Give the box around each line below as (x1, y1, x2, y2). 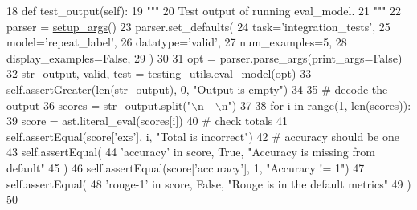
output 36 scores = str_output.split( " (6, 96, 192, 113)
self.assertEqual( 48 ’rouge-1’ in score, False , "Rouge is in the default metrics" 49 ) (6, 175, 411, 192)
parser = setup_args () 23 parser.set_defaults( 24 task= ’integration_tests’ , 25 (6, 18, 390, 34)
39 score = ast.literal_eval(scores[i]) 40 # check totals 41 (6, 112, 288, 129)
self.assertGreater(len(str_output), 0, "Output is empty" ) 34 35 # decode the (6, 80, 388, 97)
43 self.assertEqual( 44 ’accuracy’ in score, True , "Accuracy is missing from (6, 143, 375, 160)
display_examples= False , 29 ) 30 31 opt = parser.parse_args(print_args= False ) (6, 49, 403, 66)
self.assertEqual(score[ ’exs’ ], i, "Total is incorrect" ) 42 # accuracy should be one (6, 127, 399, 144)
